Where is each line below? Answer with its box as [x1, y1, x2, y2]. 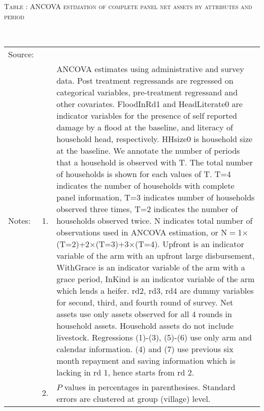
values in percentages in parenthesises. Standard [64, 381, 236, 393]
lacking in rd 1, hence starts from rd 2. [56, 366, 194, 378]
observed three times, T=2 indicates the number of [56, 202, 238, 215]
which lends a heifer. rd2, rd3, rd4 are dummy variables [56, 284, 254, 296]
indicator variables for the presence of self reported [56, 109, 237, 121]
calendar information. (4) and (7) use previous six [56, 342, 234, 355]
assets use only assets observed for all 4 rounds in [56, 307, 232, 320]
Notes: [8, 214, 31, 226]
